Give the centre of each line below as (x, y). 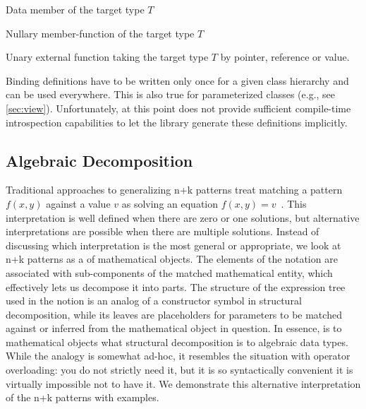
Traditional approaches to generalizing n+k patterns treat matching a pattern (174, 190)
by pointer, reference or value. (285, 57)
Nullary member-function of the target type (100, 33)
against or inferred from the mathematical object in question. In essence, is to (174, 328)
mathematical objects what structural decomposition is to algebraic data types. (177, 342)
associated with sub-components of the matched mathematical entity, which (169, 272)
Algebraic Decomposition (99, 160)
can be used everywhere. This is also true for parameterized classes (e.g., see (171, 94)
